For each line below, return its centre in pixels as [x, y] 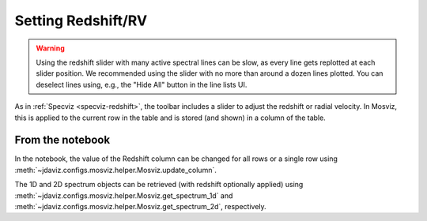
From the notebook [62, 140]
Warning [50, 48]
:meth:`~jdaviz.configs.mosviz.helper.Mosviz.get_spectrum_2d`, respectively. [140, 206]
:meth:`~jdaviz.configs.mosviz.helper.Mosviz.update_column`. [115, 170]
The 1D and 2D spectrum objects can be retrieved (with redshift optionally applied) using [159, 185]
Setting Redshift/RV [81, 21]
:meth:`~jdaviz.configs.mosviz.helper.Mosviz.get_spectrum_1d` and [124, 195]
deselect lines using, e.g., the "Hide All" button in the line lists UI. [142, 84]
